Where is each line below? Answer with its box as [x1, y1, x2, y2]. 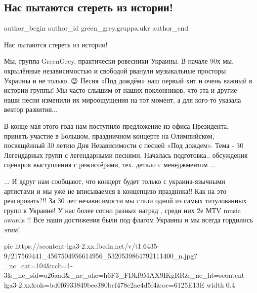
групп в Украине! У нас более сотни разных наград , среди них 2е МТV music [4, 205, 241, 215]
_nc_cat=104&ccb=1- [4, 260, 73, 270]
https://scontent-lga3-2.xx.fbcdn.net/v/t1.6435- [15, 241, 160, 251]
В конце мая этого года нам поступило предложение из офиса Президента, [4, 120, 229, 131]
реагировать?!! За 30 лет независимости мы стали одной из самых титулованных [4, 195, 247, 206]
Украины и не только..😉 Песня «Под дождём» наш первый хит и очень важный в [4, 75, 253, 85]
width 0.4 [206, 279, 235, 290]
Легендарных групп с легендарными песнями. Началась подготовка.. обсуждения [4, 149, 248, 160]
